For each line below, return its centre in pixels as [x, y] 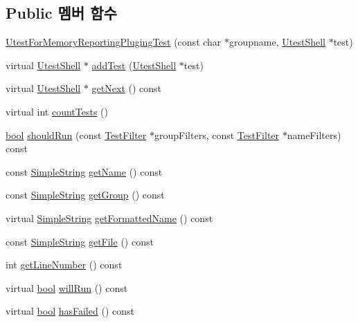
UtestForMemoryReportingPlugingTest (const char [114, 42]
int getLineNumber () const [64, 265]
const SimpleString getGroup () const [85, 195]
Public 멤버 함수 [61, 13]
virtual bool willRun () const [67, 287]
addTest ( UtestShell [134, 65]
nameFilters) [314, 135]
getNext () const [127, 88]
